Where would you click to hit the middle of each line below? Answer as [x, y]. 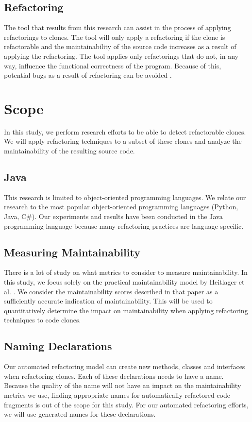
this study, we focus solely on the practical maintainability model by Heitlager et [124, 282]
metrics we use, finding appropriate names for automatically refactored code [117, 395]
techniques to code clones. [42, 320]
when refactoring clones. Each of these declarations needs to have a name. [114, 376]
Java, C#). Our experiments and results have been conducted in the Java [113, 216]
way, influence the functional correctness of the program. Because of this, [113, 65]
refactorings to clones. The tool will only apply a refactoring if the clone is [115, 37]
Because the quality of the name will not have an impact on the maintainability [123, 385]
